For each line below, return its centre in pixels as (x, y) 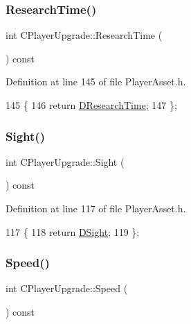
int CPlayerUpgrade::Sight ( (65, 161)
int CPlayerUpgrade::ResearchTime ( (84, 35)
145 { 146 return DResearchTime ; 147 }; (91, 105)
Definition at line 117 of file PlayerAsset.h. (96, 208)
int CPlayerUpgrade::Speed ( (67, 288)
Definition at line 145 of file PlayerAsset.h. (96, 82)
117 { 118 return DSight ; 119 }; (73, 231)
